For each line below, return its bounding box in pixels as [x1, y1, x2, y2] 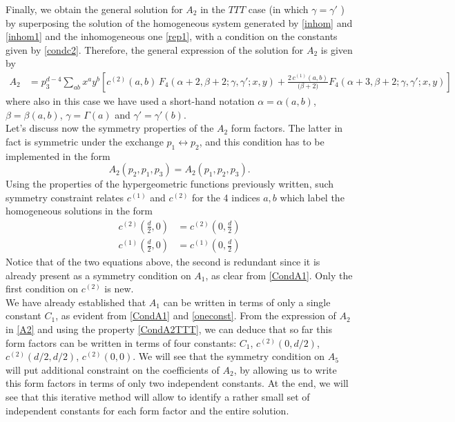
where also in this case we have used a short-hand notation [6, 94, 255, 108]
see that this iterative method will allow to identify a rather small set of [6, 389, 310, 403]
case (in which [248, 2, 309, 16]
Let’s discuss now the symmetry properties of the [6, 121, 214, 135]
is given [320, 42, 353, 57]
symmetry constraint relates [6, 190, 124, 204]
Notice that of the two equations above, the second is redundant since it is [6, 254, 320, 269]
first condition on [6, 281, 79, 296]
